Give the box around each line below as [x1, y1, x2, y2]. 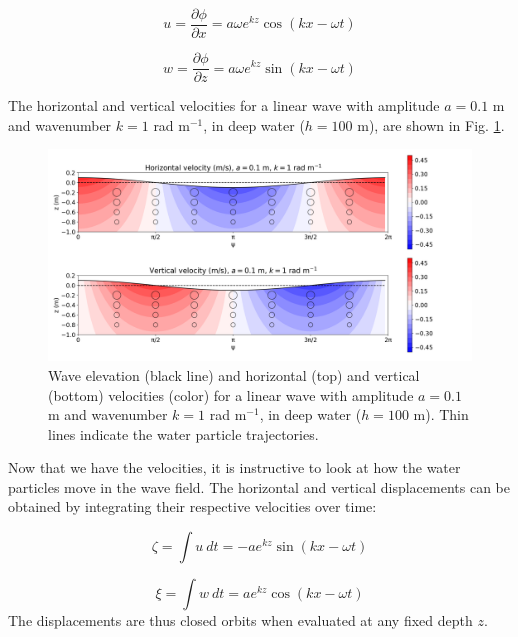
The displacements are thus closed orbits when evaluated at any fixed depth [8, 610, 473, 631]
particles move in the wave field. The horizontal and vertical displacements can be [8, 476, 510, 497]
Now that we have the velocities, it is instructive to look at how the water [8, 457, 461, 478]
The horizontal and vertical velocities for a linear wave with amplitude [8, 95, 440, 116]
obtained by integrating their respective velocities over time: [8, 496, 377, 517]
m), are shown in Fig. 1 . [357, 114, 505, 135]
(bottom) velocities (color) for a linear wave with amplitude [48, 384, 414, 405]
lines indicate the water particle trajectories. [48, 423, 319, 444]
